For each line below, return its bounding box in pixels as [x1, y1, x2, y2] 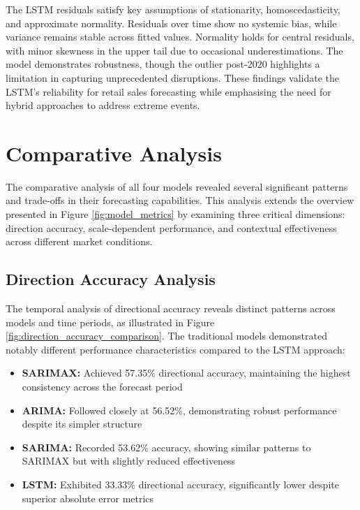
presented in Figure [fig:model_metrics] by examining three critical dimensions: [6, 207, 345, 221]
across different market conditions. [6, 234, 153, 249]
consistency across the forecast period [22, 379, 183, 394]
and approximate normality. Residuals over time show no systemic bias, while [6, 15, 337, 30]
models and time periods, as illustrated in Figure [6, 314, 215, 329]
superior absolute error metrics [22, 490, 154, 505]
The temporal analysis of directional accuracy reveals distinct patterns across [6, 301, 336, 316]
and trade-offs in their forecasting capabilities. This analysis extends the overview [6, 193, 354, 207]
